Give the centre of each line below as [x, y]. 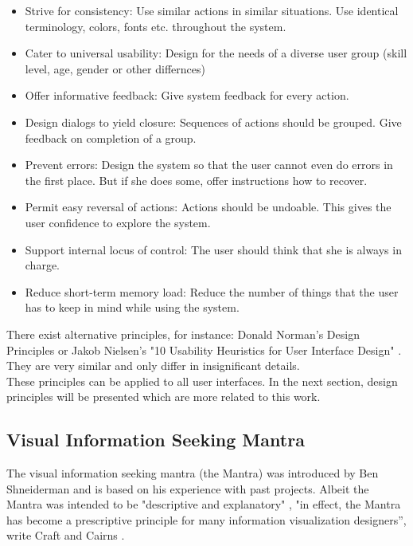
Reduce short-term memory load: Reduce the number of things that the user [212, 291]
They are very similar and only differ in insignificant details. [153, 365]
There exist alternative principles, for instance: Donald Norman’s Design [183, 334]
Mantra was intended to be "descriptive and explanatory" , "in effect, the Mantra [204, 504]
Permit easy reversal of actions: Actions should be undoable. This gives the [208, 207]
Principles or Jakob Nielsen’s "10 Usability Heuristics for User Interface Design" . [204, 350]
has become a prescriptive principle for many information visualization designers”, [206, 519]
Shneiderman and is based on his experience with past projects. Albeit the [188, 488]
